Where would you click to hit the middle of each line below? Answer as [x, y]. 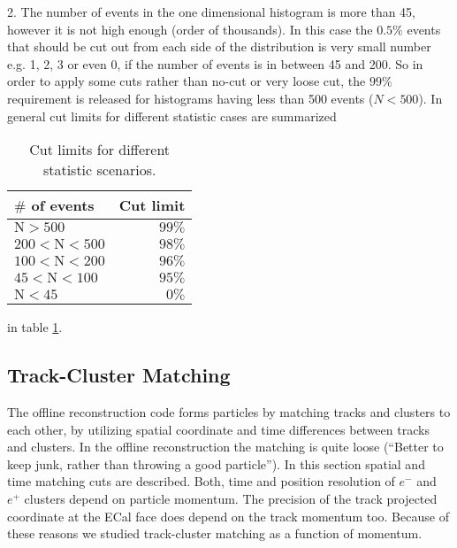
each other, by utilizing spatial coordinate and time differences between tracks [218, 429]
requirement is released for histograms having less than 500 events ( [190, 98]
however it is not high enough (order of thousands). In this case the [190, 29]
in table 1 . [35, 327]
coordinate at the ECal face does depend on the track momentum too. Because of [228, 516]
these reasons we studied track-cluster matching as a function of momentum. [215, 533]
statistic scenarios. [99, 170]
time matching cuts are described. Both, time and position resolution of [201, 481]
